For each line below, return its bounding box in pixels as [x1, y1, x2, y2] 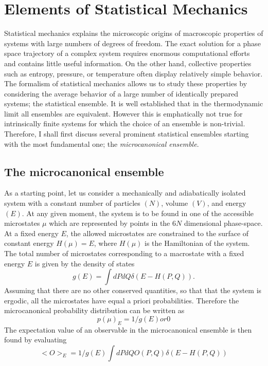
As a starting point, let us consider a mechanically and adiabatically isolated [4, 187, 246, 198]
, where [94, 238, 117, 248]
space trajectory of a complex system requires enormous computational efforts [4, 48, 250, 59]
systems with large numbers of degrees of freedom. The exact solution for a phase [4, 37, 261, 48]
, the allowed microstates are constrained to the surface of [66, 227, 249, 238]
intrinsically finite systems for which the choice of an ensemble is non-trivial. [4, 118, 245, 129]
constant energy [4, 238, 54, 248]
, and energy [207, 198, 246, 208]
